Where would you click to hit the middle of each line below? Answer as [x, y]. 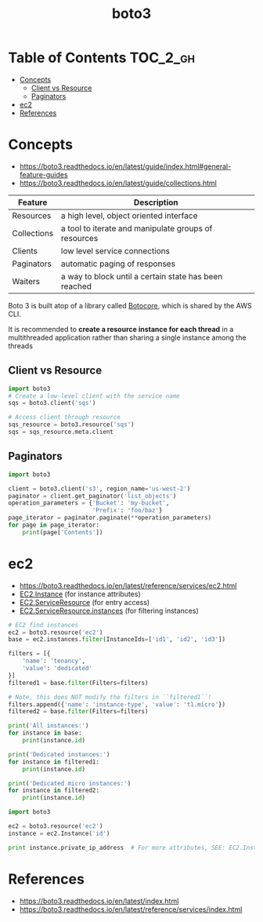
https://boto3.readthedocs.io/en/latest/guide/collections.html [118, 183]
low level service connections [116, 250]
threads [21, 345]
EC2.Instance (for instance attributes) [80, 594]
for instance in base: [45, 733]
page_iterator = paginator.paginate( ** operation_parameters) [110, 518]
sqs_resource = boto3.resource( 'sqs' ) [71, 425]
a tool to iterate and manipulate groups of [137, 228]
